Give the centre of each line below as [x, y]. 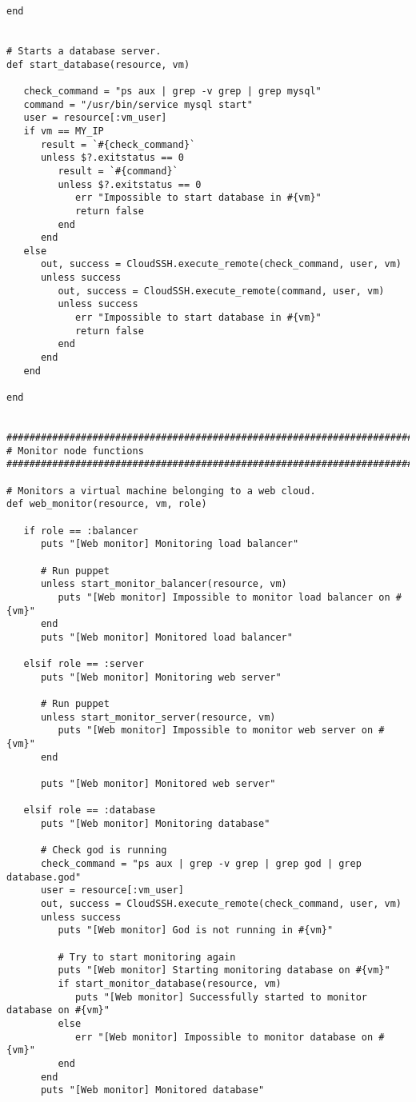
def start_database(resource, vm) [98, 64]
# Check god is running [104, 850]
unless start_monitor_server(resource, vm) [158, 717]
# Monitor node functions [75, 451]
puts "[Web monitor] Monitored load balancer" [166, 637]
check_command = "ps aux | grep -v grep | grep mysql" [172, 91]
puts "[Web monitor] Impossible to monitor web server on [216, 731]
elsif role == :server [84, 664]
